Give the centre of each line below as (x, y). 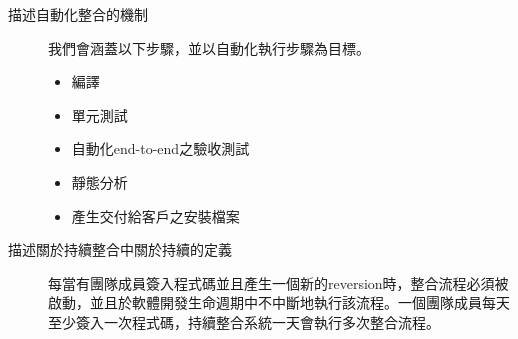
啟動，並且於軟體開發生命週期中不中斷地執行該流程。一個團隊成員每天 (279, 302)
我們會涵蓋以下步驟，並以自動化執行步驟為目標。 (209, 47)
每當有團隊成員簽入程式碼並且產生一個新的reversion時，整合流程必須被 (278, 282)
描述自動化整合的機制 (78, 14)
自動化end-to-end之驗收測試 (160, 148)
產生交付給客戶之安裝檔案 (155, 215)
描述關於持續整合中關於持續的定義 (120, 249)
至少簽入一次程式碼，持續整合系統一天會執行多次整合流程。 (244, 321)
